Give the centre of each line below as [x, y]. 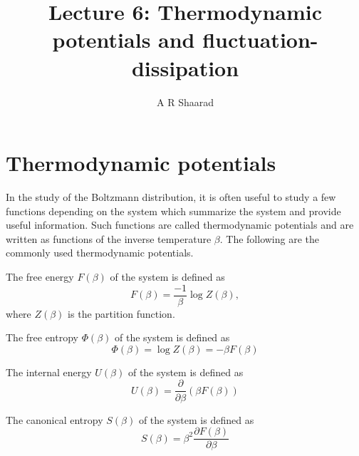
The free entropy [42, 337]
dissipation [185, 67]
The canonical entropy [54, 419]
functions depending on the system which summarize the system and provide [173, 211]
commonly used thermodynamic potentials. [100, 253]
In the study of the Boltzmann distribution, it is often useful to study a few [171, 197]
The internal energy [49, 372]
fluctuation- [260, 40]
